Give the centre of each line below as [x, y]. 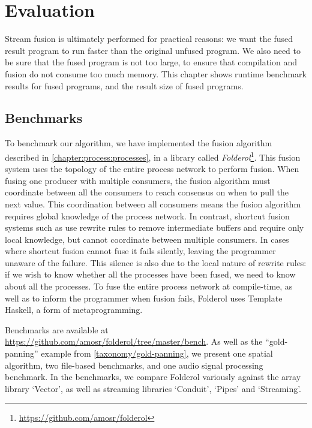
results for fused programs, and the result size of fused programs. [124, 85]
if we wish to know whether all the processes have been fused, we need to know [150, 274]
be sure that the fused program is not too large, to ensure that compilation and [151, 62]
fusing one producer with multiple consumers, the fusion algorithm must [138, 180]
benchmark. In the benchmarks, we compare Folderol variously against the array [153, 377]
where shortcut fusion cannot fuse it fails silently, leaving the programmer [140, 251]
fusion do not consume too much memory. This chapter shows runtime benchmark [156, 73]
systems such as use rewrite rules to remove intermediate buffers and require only [154, 227]
